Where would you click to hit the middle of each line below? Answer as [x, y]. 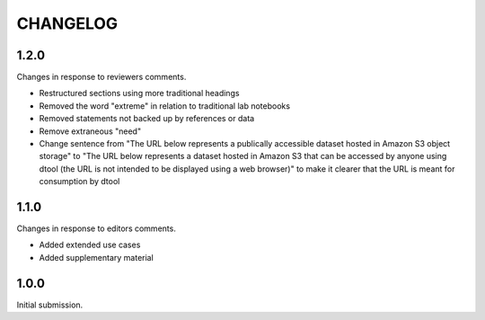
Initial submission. [50, 305]
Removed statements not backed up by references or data [147, 119]
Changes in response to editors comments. [97, 228]
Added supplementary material [97, 257]
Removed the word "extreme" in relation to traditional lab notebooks [165, 106]
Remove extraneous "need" [90, 131]
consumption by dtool [79, 182]
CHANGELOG [67, 23]
